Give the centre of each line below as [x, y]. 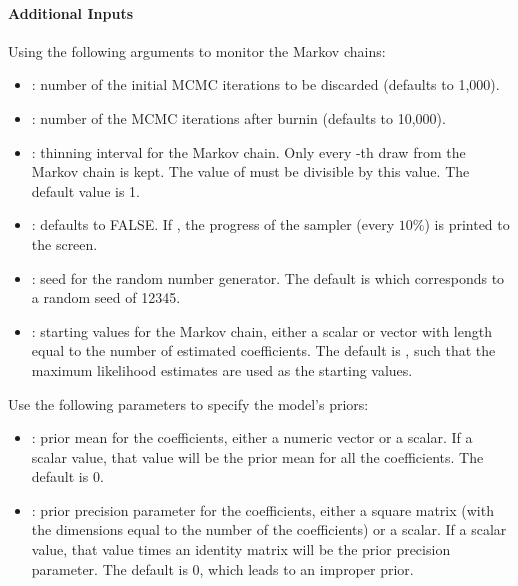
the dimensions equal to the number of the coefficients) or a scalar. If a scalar [269, 529]
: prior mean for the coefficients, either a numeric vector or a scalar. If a [252, 437]
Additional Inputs [71, 12]
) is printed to [467, 224]
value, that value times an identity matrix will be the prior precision [241, 549]
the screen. [64, 243]
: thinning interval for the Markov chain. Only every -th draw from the [248, 151]
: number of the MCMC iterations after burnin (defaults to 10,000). [238, 117]
